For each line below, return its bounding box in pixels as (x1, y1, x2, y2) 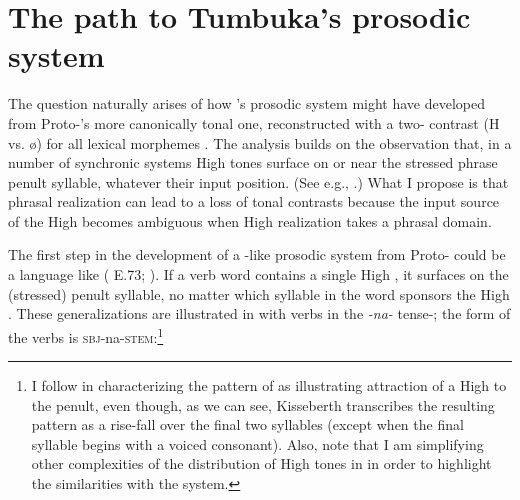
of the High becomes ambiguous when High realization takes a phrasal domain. (8, 210, 492, 231)
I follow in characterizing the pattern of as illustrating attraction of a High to (31, 375, 507, 396)
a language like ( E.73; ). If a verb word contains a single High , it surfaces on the (8, 264, 509, 285)
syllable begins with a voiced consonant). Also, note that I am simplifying (31, 433, 484, 454)
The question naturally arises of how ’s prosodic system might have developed (8, 93, 486, 114)
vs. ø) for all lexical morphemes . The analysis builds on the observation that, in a (8, 132, 512, 153)
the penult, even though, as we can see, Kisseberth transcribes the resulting (31, 394, 495, 415)
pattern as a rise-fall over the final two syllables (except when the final (31, 414, 464, 435)
